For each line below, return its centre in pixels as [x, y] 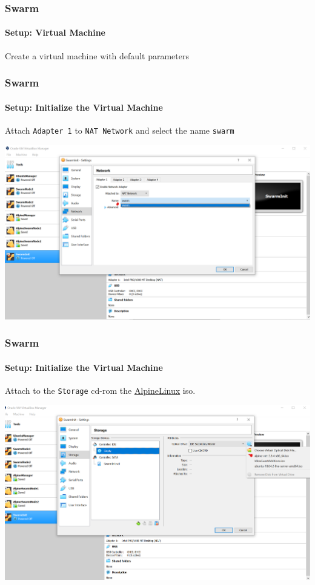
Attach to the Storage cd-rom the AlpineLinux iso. [100, 391]
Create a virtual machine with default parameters [97, 55]
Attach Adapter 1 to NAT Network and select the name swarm [120, 130]
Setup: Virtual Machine [55, 32]
